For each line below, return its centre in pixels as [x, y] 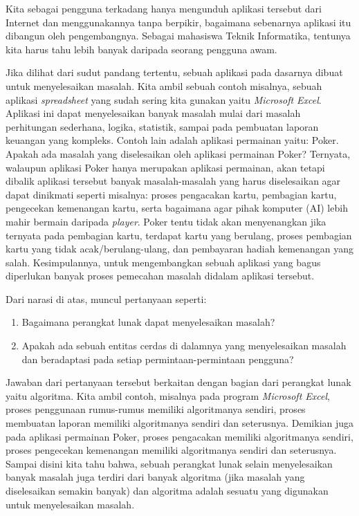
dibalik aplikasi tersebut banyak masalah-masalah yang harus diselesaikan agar [173, 181]
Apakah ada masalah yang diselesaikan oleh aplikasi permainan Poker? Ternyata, [178, 153]
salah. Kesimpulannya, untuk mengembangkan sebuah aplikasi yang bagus [163, 262]
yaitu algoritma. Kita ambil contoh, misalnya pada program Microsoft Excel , [168, 395]
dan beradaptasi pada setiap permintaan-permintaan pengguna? [158, 359]
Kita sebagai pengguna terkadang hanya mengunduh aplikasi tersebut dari [164, 8]
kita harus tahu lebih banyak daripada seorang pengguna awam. [141, 49]
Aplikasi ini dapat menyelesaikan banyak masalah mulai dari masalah [153, 113]
